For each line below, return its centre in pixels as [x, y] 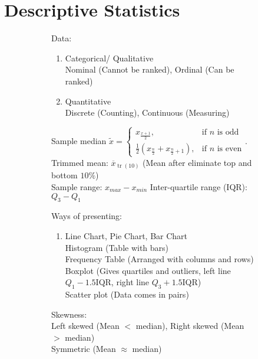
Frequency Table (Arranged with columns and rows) [159, 259]
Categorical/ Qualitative [109, 58]
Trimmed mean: [80, 162]
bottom [64, 175]
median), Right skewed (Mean [190, 326]
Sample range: [77, 186]
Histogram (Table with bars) [117, 247]
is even [229, 149]
